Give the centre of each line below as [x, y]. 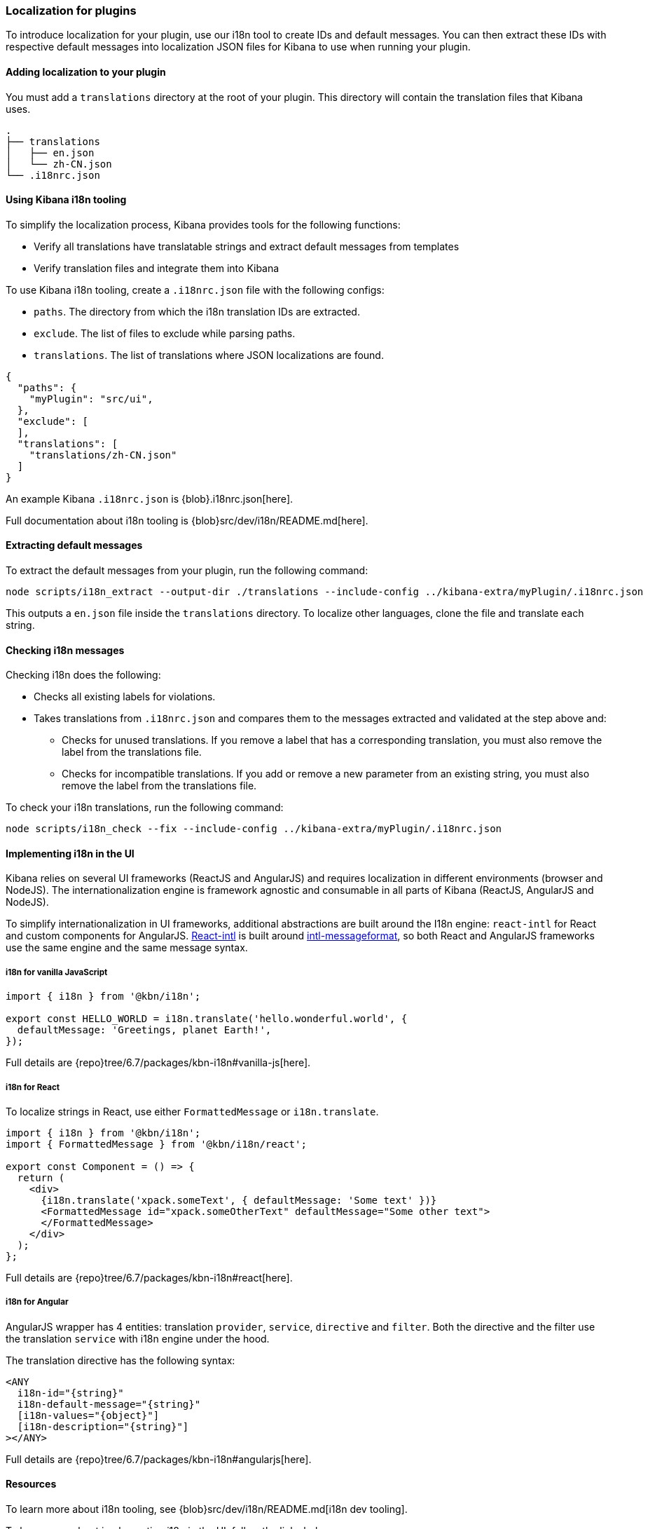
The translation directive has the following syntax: [120, 1360]
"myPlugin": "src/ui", [91, 399]
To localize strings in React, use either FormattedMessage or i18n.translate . [192, 1112]
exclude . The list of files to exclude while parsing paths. [165, 333]
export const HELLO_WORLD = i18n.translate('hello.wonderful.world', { [207, 1019]
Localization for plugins [71, 11]
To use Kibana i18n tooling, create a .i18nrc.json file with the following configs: [195, 290]
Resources [31, 1484]
